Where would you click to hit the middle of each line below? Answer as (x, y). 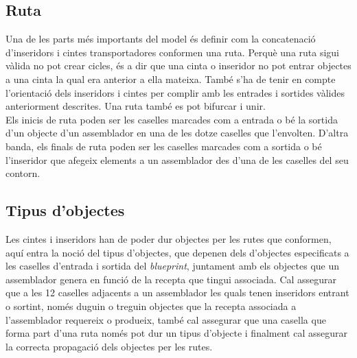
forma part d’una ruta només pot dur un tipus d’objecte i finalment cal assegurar (176, 333)
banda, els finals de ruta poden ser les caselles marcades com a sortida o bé (164, 146)
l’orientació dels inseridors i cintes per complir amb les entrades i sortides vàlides (175, 92)
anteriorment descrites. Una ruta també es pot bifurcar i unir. (136, 106)
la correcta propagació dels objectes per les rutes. (109, 346)
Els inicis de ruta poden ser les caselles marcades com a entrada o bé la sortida (172, 119)
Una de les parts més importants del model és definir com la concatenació (161, 39)
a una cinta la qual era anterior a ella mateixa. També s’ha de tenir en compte (171, 79)
